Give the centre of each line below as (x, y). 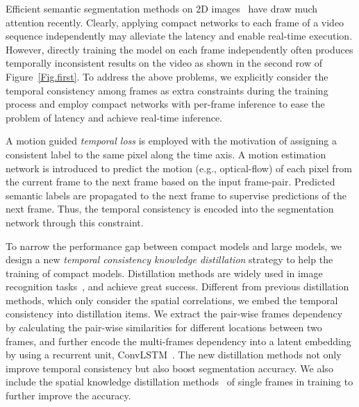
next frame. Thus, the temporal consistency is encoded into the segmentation (170, 209)
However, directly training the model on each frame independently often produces (179, 49)
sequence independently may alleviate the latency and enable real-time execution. (179, 36)
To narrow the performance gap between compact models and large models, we (174, 246)
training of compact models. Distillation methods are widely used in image (164, 273)
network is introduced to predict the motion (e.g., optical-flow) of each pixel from (179, 168)
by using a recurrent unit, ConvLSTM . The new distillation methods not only (174, 355)
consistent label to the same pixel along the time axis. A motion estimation (166, 154)
